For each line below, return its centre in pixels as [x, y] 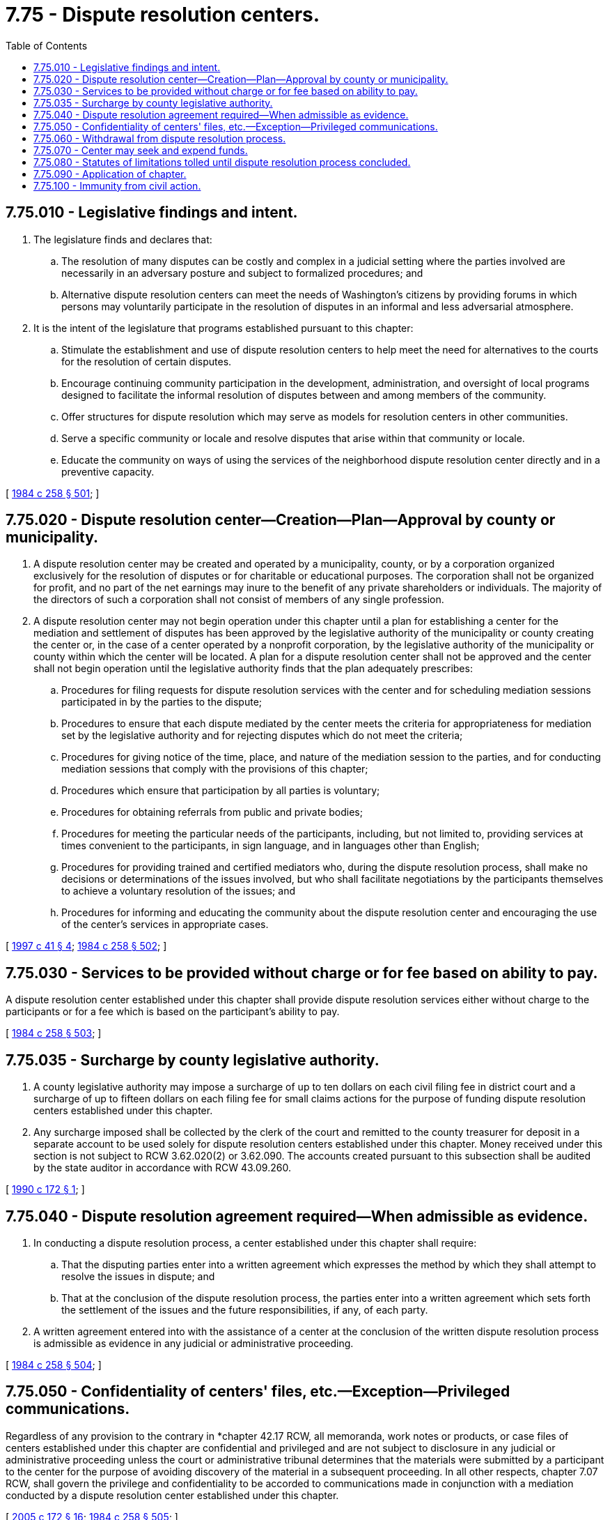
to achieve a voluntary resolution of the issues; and [178, 891]
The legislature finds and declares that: [123, 239]
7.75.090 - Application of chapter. [110, 174]
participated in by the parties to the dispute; [162, 702]
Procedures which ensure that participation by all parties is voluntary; [221, 791]
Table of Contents [47, 45]
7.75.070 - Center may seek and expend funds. [141, 150]
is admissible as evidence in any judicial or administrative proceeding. [194, 1343]
